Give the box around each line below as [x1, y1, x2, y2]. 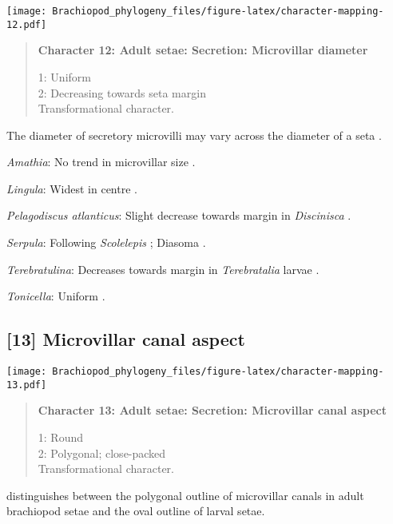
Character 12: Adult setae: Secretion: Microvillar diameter [38, 42, 368, 58]
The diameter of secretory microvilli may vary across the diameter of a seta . [6, 126, 382, 143]
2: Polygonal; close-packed [38, 444, 166, 461]
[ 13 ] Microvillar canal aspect [6, 327, 245, 351]
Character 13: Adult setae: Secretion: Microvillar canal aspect [38, 402, 387, 419]
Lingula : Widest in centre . [6, 180, 137, 196]
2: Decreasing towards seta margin [38, 84, 206, 101]
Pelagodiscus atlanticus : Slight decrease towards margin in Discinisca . [6, 207, 351, 224]
